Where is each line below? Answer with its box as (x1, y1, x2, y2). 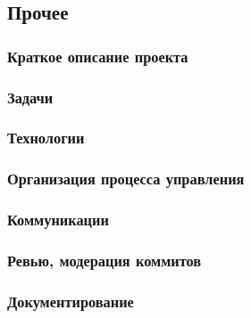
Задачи (7, 86, 54, 108)
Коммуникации (7, 208, 109, 231)
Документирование (7, 289, 134, 312)
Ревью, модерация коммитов (7, 249, 202, 271)
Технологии (7, 126, 85, 149)
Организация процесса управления (7, 167, 245, 190)
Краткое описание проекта (7, 45, 188, 67)
